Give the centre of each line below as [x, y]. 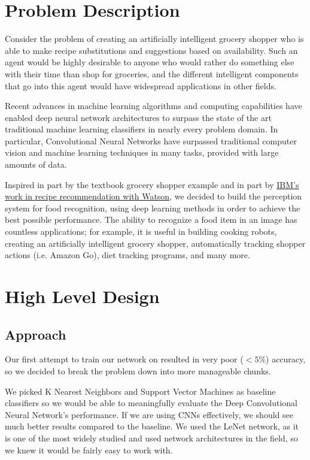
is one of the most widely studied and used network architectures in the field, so [151, 438]
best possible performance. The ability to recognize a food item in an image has [151, 220]
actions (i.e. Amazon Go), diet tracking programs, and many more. [127, 255]
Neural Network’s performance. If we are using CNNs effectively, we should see [149, 414]
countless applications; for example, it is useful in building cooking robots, [141, 231]
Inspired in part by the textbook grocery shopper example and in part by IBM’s [152, 184]
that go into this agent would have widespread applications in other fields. [141, 85]
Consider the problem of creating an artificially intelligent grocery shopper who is [154, 39]
